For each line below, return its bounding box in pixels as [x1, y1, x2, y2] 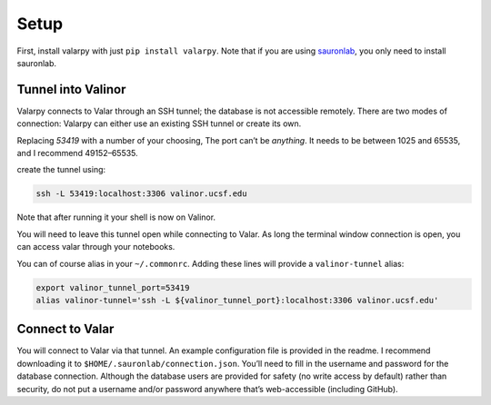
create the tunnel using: [16, 164, 106, 175]
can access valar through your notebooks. [16, 242, 175, 252]
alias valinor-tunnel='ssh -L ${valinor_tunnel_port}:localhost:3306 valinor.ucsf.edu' [35, 295, 439, 305]
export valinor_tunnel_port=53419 [35, 282, 190, 292]
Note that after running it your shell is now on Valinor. [16, 212, 216, 222]
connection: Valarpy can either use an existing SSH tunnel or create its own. [16, 118, 302, 129]
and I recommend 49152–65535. [16, 148, 138, 159]
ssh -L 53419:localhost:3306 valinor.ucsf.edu [35, 189, 247, 199]
